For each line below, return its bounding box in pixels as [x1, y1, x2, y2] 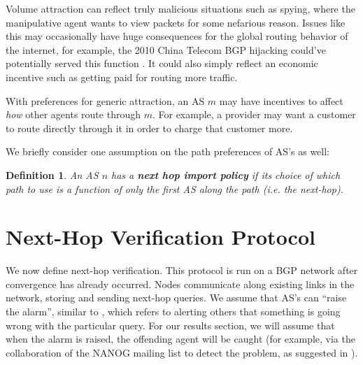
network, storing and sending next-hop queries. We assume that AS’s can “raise [6, 290, 347, 305]
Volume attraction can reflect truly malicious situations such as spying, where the [6, 1, 355, 15]
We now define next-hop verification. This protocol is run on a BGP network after [6, 263, 358, 278]
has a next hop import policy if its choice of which [111, 167, 341, 182]
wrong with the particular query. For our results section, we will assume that [6, 317, 335, 332]
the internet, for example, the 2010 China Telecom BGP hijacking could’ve [6, 42, 326, 57]
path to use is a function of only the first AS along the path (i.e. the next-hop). [6, 181, 343, 196]
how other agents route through [6, 107, 141, 122]
